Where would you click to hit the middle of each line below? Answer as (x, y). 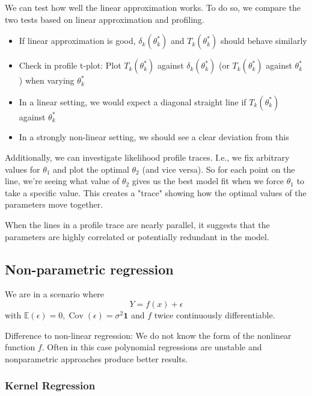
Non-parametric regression (89, 269)
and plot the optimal (91, 169)
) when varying (47, 80)
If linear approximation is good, (77, 41)
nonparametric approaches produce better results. (96, 358)
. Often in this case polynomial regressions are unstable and (152, 347)
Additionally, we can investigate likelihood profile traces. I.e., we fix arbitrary (147, 157)
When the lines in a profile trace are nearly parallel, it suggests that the (137, 224)
